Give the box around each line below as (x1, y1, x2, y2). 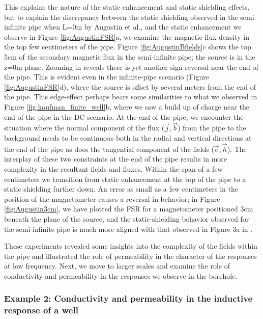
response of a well (4, 304, 78, 316)
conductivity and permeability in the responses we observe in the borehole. (4, 270, 238, 281)
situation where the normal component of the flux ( (4, 122, 165, 133)
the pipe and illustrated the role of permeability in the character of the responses (4, 250, 257, 261)
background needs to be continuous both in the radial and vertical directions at (4, 132, 252, 143)
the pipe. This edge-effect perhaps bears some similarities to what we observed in (4, 91, 257, 102)
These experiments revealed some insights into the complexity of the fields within (4, 241, 257, 251)
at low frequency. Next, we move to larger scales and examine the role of (4, 260, 230, 271)
